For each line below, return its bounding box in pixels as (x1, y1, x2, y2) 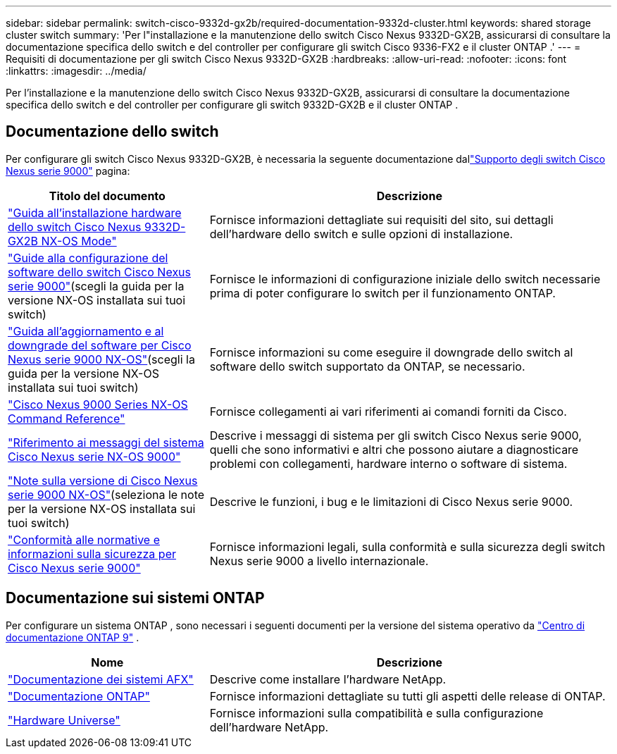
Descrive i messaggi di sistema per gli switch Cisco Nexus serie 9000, (209, 428, 582, 443)
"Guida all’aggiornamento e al (8, 323, 164, 338)
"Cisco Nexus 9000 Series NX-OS (8, 397, 188, 412)
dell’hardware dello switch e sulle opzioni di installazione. (209, 226, 513, 241)
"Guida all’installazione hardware (8, 205, 182, 220)
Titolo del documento (49, 188, 166, 203)
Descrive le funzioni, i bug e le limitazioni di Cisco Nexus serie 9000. (209, 494, 573, 509)
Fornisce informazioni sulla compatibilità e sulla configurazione (209, 705, 544, 720)
